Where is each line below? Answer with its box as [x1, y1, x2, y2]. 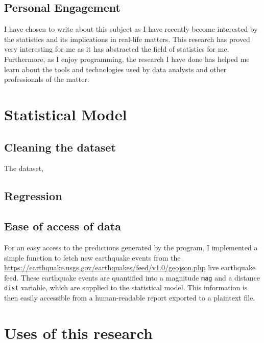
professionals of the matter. [4, 74, 89, 84]
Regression [4, 188, 62, 204]
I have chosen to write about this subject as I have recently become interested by [4, 24, 258, 34]
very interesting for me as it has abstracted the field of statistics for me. [4, 44, 229, 54]
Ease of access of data [4, 218, 121, 234]
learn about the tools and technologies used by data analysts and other [4, 63, 227, 74]
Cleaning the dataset [4, 139, 116, 155]
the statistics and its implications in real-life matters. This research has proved [4, 33, 250, 44]
